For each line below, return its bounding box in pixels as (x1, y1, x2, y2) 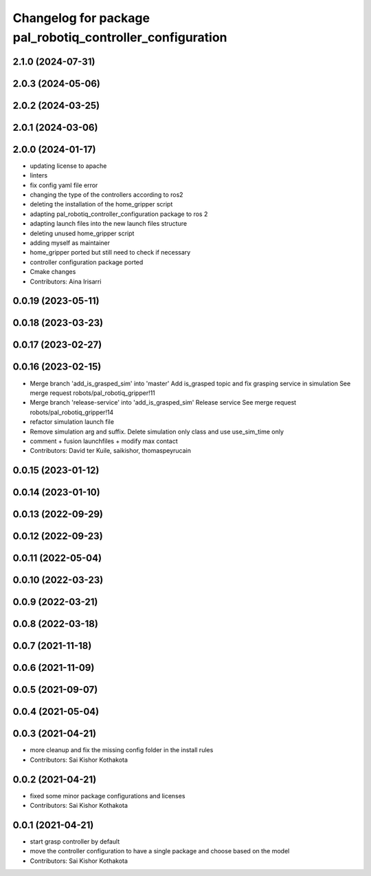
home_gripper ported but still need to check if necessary (30, 248, 191, 257)
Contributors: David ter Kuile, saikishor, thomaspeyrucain (30, 447, 192, 455)
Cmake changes (30, 268, 76, 276)
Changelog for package (12, 10, 150, 25)
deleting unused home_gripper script (30, 229, 135, 237)
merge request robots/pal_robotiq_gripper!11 (30, 389, 156, 397)
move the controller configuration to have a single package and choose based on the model (30, 847, 290, 855)
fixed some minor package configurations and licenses (30, 791, 185, 800)
